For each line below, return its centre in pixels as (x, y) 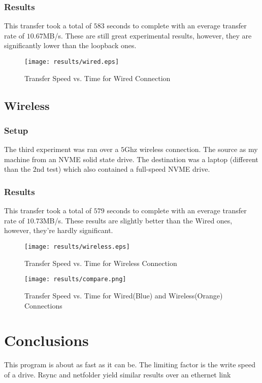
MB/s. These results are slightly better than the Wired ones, (138, 220)
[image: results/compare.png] (75, 279)
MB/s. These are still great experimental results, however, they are (147, 35)
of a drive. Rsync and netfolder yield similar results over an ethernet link (118, 374)
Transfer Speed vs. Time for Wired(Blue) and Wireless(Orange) (124, 295)
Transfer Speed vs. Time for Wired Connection (97, 78)
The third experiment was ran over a (61, 149)
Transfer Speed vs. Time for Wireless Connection (101, 263)
